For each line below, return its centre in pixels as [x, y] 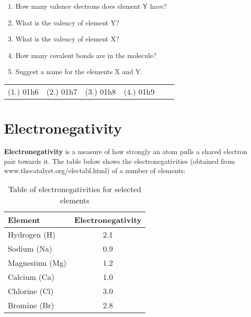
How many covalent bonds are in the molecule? [86, 55]
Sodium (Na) [30, 248]
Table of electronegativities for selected [75, 189]
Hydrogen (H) [32, 234]
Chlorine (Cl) [31, 291]
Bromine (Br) [31, 305]
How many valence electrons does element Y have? [91, 6]
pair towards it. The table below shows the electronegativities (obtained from [119, 161]
